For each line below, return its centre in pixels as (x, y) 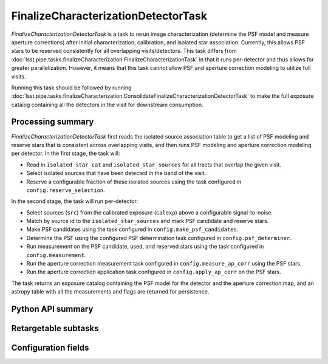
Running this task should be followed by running (71, 88)
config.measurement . (56, 255)
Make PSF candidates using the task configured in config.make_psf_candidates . (132, 229)
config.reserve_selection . (66, 190)
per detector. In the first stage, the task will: (66, 153)
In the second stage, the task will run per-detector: (75, 201)
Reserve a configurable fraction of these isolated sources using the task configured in (134, 182)
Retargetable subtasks (55, 328)
